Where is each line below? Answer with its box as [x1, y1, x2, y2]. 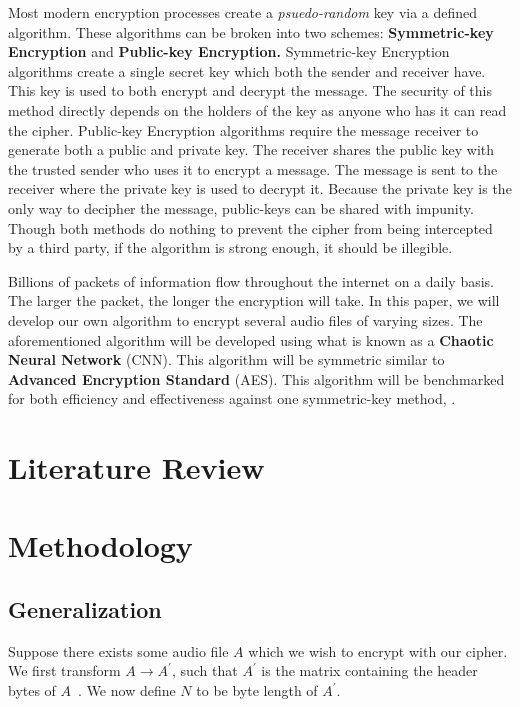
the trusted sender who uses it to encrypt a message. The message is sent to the [8, 158, 498, 179]
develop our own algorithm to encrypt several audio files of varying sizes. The [8, 309, 483, 330]
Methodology [8, 525, 193, 566]
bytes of [8, 680, 56, 701]
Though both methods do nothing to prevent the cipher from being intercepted [8, 217, 493, 238]
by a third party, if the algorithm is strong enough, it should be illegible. [8, 237, 453, 258]
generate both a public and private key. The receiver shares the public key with [8, 139, 495, 160]
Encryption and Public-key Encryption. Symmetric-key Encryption [8, 41, 450, 62]
